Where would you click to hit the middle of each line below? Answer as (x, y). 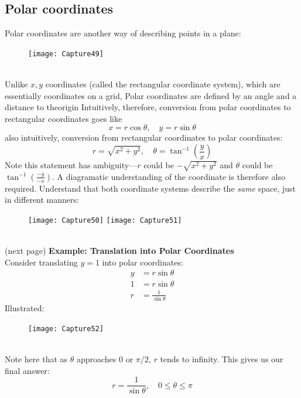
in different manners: (42, 200)
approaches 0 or (105, 359)
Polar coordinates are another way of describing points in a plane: (123, 33)
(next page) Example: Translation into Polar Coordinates (119, 251)
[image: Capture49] (66, 54)
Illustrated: (25, 308)
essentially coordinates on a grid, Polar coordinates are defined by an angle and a (151, 95)
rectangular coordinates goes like (64, 118)
